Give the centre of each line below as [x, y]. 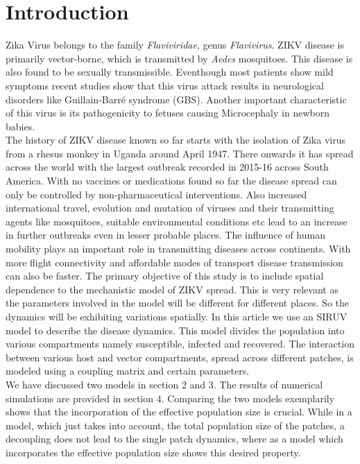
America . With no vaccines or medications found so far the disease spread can [171, 181]
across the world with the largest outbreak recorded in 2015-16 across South [167, 167]
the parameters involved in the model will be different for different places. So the [177, 303]
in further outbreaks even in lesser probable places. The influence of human [165, 235]
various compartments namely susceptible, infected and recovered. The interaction [180, 344]
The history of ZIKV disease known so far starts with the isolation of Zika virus [175, 140]
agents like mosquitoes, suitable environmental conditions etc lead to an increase [177, 221]
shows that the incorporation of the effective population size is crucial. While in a [179, 412]
